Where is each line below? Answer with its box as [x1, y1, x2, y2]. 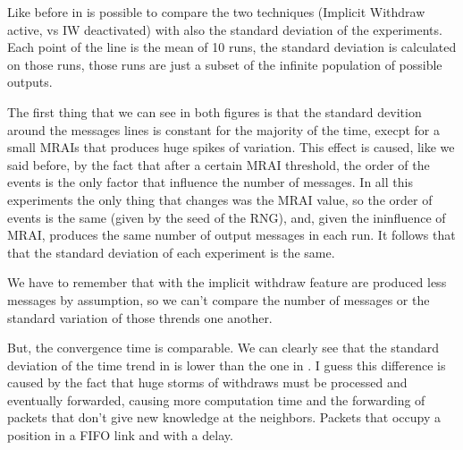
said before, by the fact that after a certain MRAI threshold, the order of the [7, 155, 430, 174]
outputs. [7, 72, 53, 91]
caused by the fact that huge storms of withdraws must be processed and [7, 373, 408, 392]
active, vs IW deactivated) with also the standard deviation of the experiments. [7, 20, 442, 38]
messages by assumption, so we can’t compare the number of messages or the [7, 290, 430, 309]
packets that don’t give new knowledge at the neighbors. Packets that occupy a [7, 408, 441, 427]
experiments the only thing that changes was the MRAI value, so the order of [7, 190, 433, 208]
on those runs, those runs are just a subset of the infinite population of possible [7, 55, 442, 73]
